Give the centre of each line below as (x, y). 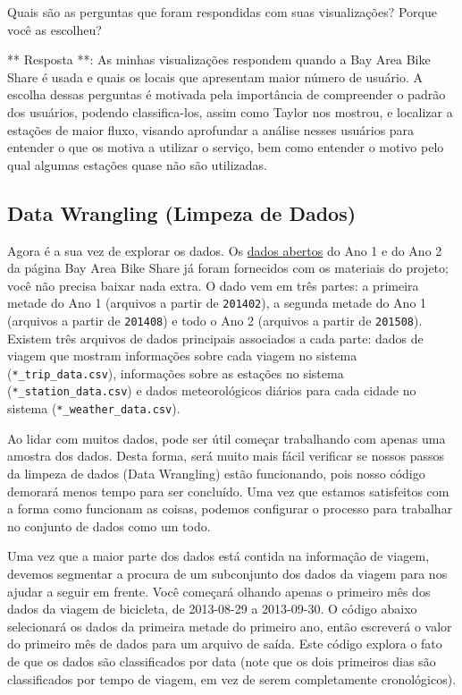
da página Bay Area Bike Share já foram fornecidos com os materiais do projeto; (228, 268)
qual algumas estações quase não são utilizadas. (137, 164)
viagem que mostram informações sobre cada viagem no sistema (182, 356)
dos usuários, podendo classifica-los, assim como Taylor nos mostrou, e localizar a (230, 111)
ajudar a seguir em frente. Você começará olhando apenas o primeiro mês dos (219, 591)
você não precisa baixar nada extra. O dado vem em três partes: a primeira (213, 285)
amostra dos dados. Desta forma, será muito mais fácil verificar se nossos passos (226, 456)
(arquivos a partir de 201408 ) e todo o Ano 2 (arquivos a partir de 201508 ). (215, 320)
